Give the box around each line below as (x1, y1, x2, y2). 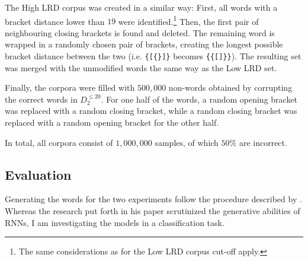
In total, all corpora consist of (5, 136, 113, 148)
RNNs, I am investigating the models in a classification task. (5, 216, 224, 228)
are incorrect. (239, 136, 287, 148)
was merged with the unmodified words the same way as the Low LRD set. (5, 61, 277, 74)
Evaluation (5, 165, 72, 183)
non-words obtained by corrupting (168, 81, 293, 94)
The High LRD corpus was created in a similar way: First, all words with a (5, 1, 278, 13)
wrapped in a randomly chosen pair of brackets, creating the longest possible (5, 38, 283, 50)
